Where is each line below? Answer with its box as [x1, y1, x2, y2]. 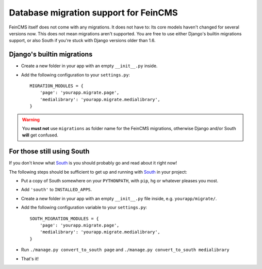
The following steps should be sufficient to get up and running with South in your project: [9, 169, 187, 175]
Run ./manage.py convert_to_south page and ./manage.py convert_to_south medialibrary [21, 247, 229, 253]
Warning [22, 117, 40, 122]
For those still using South [9, 148, 90, 156]
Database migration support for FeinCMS [9, 7, 178, 18]
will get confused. [22, 132, 58, 138]
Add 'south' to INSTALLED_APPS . [21, 187, 92, 193]
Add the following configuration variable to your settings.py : [21, 205, 147, 210]
